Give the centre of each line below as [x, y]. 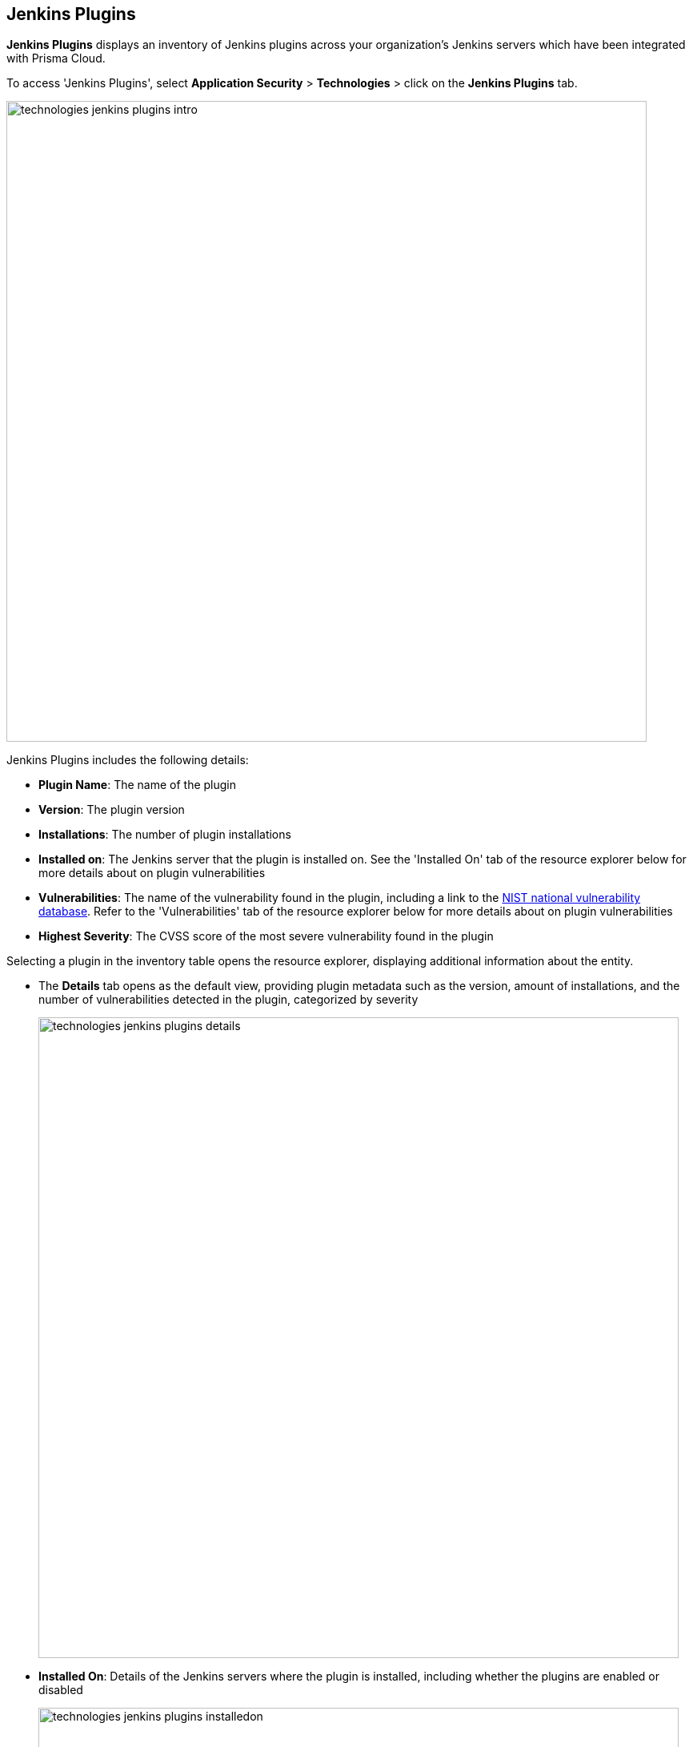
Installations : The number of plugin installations [165, 835]
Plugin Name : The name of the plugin [138, 785]
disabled [61, 1690]
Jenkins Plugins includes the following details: [128, 760]
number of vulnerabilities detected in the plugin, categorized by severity [228, 1000]
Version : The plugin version [112, 810]
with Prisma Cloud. [56, 58]
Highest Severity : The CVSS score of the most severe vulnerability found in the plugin [266, 936]
